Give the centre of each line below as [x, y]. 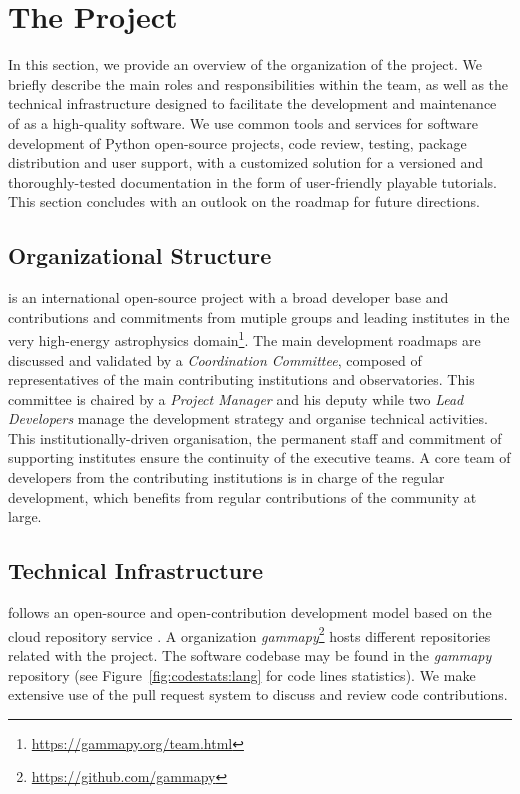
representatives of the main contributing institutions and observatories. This [241, 379]
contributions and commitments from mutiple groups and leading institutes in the [259, 316]
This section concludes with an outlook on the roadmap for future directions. [244, 201]
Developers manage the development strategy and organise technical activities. [248, 418]
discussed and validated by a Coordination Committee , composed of [215, 359]
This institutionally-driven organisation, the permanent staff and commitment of [255, 437]
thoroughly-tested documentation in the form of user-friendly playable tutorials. [252, 181]
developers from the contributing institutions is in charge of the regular [226, 477]
